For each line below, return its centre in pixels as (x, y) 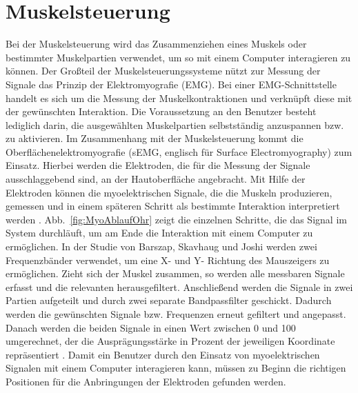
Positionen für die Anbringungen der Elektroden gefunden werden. (146, 381)
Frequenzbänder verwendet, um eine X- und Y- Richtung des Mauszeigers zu (168, 260)
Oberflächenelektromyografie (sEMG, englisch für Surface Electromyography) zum (179, 151)
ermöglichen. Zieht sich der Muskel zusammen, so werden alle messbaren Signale (175, 273)
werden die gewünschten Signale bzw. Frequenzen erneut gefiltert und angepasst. (176, 314)
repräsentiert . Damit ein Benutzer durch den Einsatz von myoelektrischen (163, 354)
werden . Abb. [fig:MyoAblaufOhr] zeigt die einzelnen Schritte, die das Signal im (176, 219)
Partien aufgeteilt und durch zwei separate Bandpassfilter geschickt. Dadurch (169, 300)
